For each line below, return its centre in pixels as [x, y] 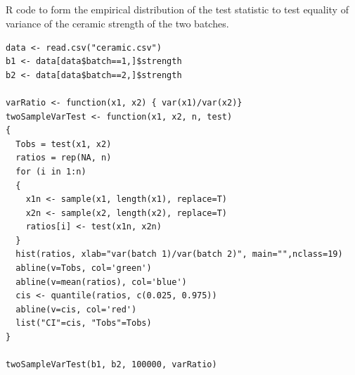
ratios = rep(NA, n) [64, 158]
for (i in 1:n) [51, 171]
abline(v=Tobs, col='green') [84, 268]
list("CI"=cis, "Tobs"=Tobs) [84, 323]
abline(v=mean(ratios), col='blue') [101, 282]
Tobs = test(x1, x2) [64, 144]
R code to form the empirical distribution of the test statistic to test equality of [177, 9]
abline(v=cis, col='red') [76, 309]
